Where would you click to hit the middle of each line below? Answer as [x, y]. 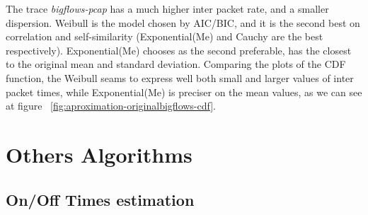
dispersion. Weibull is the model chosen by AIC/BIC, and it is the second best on [183, 22]
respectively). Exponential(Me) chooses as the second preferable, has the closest [179, 50]
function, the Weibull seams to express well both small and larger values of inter [180, 77]
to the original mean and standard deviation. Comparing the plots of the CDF [176, 64]
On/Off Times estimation [100, 199]
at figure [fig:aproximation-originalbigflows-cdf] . [111, 106]
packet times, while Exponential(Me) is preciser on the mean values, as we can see [184, 92]
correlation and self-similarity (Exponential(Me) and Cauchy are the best [165, 36]
